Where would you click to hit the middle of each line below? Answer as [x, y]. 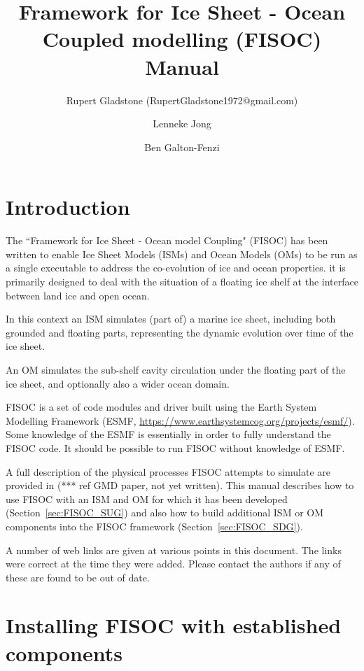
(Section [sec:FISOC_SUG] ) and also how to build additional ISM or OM [165, 513]
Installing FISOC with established [174, 625]
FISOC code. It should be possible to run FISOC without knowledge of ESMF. [175, 447]
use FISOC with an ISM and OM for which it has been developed [147, 499]
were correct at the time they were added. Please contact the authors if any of [173, 564]
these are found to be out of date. [78, 577]
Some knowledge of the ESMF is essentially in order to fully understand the [168, 434]
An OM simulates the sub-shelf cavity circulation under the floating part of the [176, 369]
